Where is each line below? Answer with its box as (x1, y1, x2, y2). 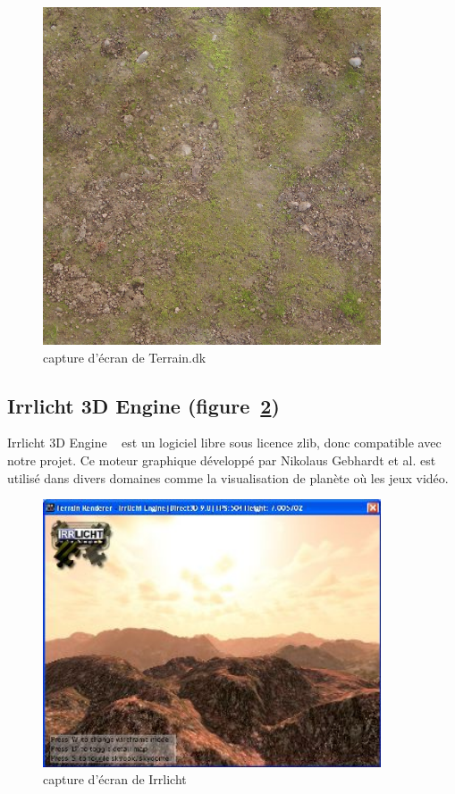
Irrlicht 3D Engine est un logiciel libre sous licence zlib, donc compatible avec (7, 433, 442, 452)
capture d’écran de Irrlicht (43, 770, 187, 789)
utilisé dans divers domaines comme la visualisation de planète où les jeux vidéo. (7, 468, 449, 487)
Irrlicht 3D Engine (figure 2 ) (7, 391, 280, 419)
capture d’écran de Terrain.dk (43, 347, 206, 366)
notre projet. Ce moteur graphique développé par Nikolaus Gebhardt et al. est (7, 450, 436, 469)
